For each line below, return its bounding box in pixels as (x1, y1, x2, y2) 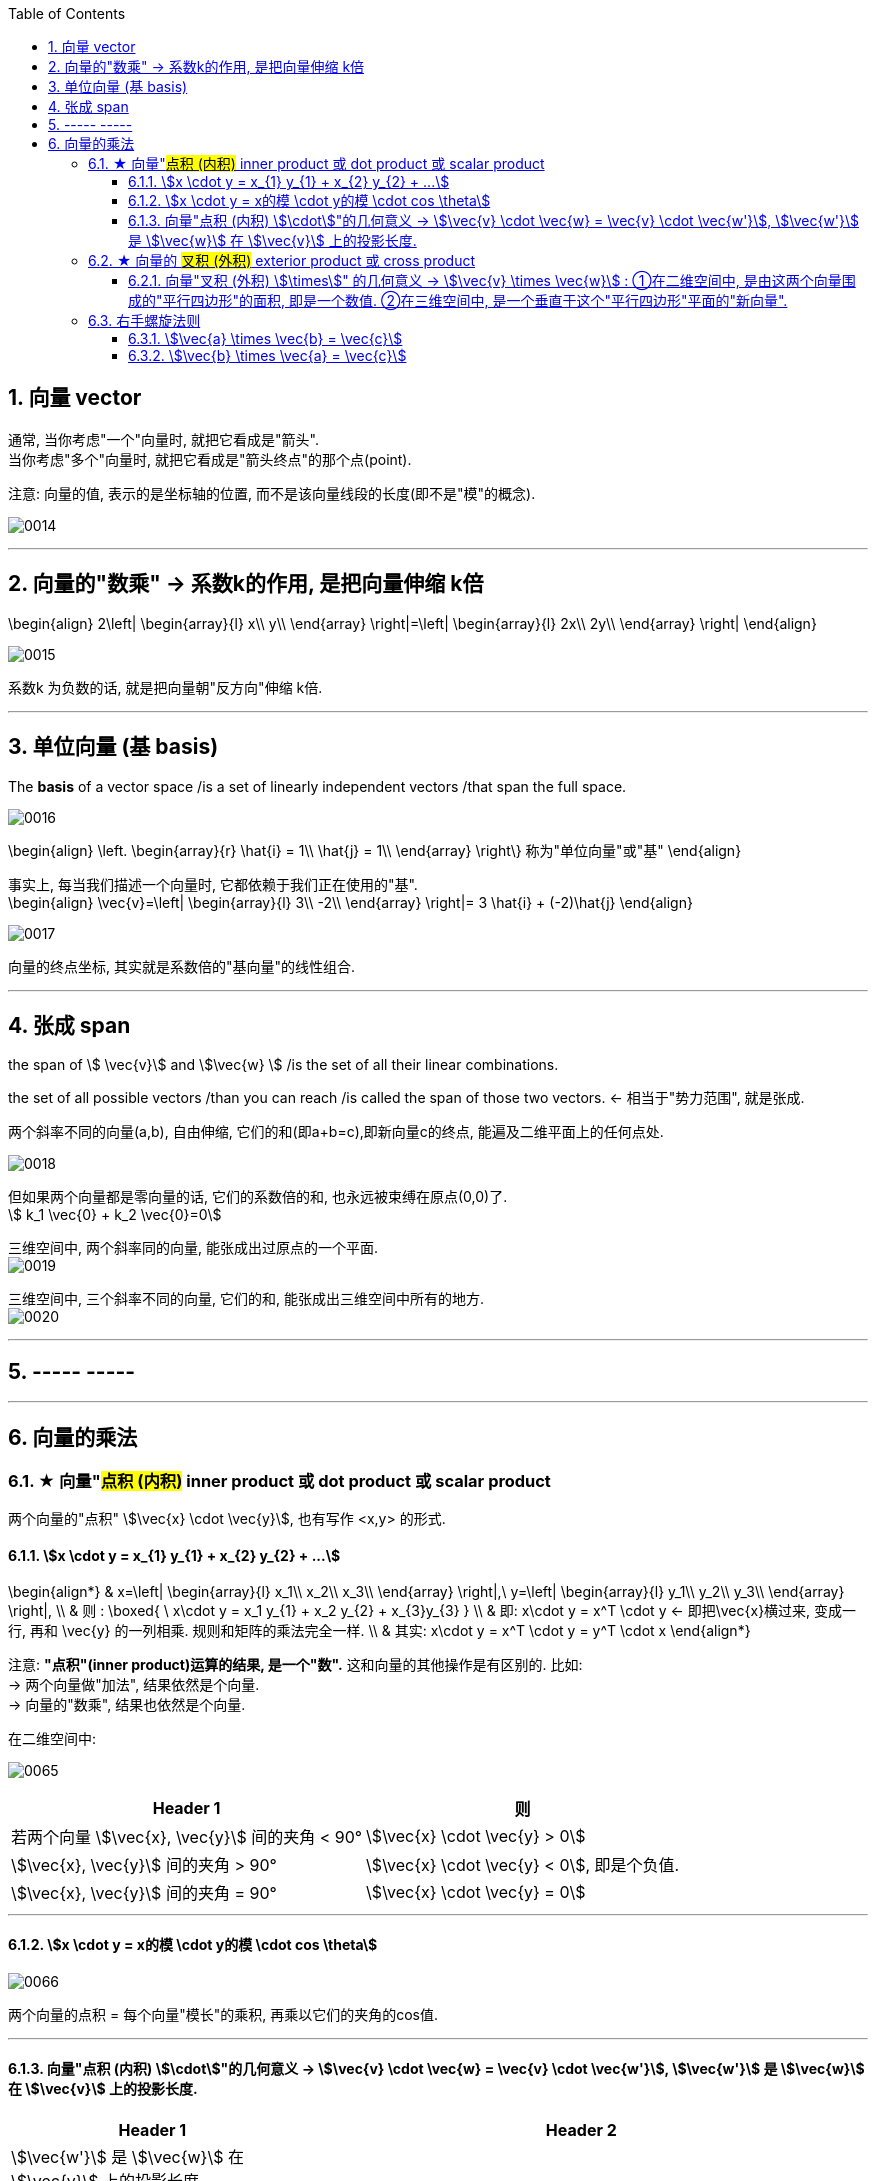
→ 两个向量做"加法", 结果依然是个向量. (8, 1675, 260, 1693)
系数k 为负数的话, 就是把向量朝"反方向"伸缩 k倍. (8, 678, 323, 696)
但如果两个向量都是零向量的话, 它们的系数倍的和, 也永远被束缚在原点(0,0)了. (8, 1188, 508, 1206)
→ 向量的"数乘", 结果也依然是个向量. (8, 1695, 246, 1713)
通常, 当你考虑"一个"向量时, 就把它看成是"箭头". (8, 430, 319, 448)
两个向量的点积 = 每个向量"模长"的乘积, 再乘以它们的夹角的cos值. (8, 2005, 438, 2023)
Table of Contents (8, 5, 126, 22)
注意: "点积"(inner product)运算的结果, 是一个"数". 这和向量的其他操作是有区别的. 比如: (8, 1655, 583, 1673)
